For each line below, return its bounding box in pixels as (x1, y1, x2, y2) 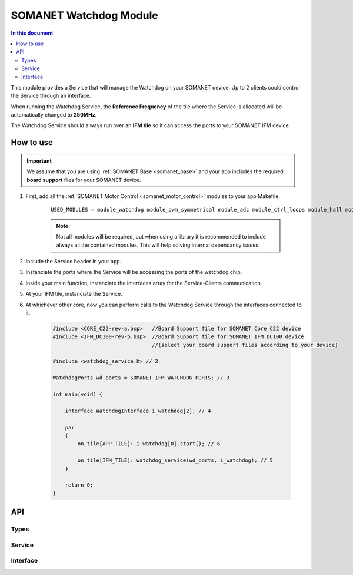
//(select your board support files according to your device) (152, 342, 338, 348)
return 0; (65, 482, 94, 488)
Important (26, 157, 52, 164)
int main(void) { (52, 391, 103, 398)
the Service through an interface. (11, 92, 91, 100)
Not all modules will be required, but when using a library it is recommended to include (56, 233, 267, 240)
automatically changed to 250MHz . (11, 111, 97, 118)
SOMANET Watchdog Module (11, 9, 158, 22)
